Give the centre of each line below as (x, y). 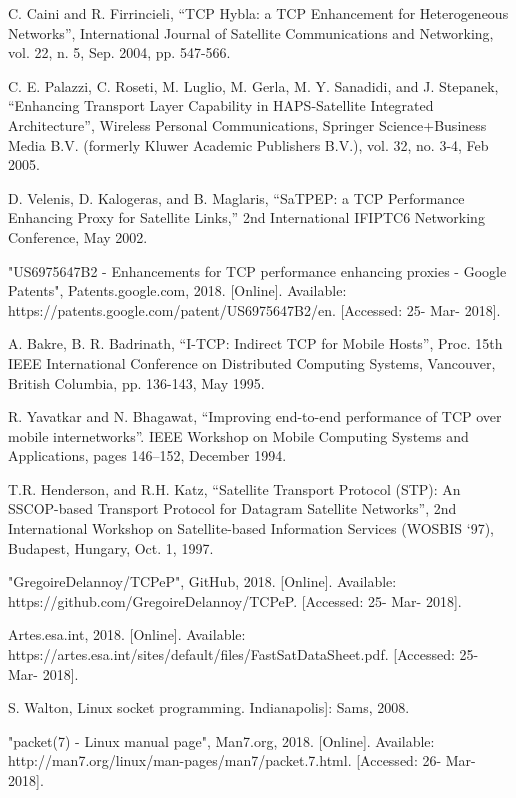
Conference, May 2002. (78, 236)
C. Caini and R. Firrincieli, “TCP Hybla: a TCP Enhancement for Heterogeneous (258, 13)
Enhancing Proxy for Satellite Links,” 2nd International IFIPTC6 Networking (246, 217)
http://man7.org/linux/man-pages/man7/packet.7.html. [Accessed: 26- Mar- (242, 760)
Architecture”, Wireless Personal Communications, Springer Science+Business (247, 124)
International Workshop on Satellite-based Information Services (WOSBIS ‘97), (251, 528)
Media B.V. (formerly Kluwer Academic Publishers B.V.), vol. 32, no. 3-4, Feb (248, 144)
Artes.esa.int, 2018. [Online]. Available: (127, 634)
